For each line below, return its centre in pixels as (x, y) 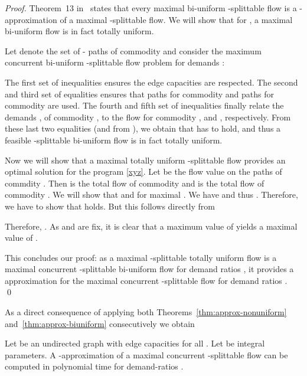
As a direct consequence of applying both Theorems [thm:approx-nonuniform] (146, 312)
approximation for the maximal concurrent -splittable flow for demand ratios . (146, 280)
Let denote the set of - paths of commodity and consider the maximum (133, 50)
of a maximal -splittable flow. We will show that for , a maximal (176, 19)
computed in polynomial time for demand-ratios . (94, 366)
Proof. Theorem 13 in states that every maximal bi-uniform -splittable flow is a (151, 8)
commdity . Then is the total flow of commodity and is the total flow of (135, 183)
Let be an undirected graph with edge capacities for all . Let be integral (135, 343)
